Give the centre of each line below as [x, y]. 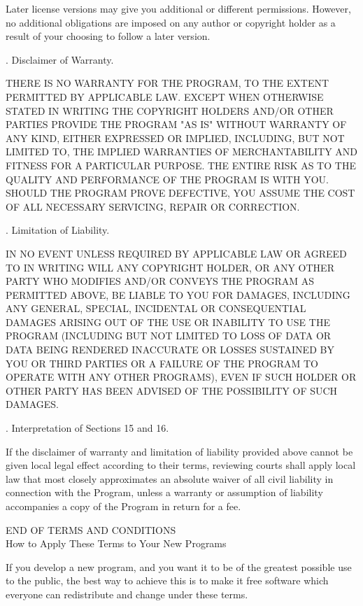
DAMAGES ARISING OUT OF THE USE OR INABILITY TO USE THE [168, 322]
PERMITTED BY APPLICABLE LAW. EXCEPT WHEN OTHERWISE [165, 96]
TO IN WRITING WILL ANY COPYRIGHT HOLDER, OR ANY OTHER [170, 267]
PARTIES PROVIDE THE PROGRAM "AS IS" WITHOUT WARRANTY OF [176, 124]
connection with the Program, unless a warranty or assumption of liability [164, 492]
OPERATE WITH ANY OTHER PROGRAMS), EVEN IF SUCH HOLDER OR [181, 377]
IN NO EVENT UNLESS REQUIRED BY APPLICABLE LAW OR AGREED [176, 253]
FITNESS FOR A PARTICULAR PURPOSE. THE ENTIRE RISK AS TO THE [181, 165]
